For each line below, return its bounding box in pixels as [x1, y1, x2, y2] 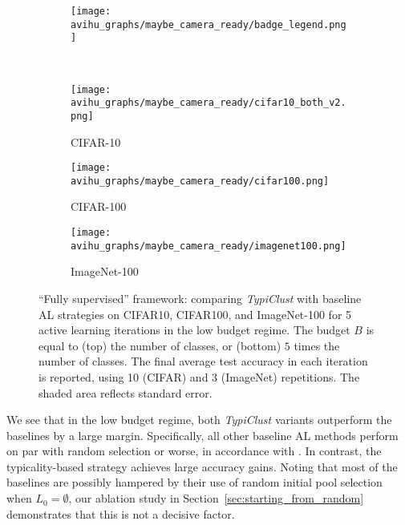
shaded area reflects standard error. [38, 384, 213, 401]
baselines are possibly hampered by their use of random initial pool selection [6, 474, 383, 491]
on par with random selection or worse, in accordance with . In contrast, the [6, 442, 382, 459]
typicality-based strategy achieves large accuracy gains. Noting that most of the [6, 458, 398, 475]
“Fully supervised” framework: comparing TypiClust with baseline [38, 289, 362, 306]
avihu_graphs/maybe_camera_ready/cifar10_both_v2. [71, 97, 346, 109]
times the [294, 337, 340, 353]
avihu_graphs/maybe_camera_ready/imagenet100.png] [71, 240, 346, 252]
